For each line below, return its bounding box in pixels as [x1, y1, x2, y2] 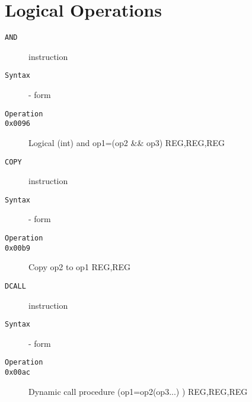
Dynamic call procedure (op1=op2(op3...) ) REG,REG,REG [28, 385, 248, 397]
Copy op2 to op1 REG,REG [28, 261, 131, 273]
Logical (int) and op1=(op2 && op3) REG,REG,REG [28, 136, 225, 148]
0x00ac [5, 368, 30, 377]
